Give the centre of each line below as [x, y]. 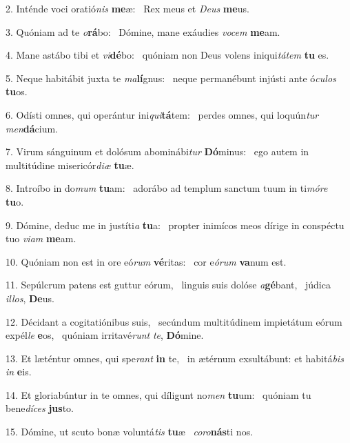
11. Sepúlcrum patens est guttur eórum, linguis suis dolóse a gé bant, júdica [168, 285]
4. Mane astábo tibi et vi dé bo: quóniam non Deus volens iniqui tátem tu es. [167, 55]
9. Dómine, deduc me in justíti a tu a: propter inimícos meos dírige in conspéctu [175, 225]
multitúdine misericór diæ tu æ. [70, 165]
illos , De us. [30, 298]
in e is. [19, 372]
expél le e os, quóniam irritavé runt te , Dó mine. [105, 335]
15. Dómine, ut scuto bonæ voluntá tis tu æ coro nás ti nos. [130, 432]
